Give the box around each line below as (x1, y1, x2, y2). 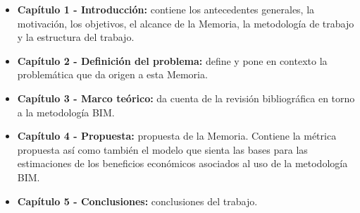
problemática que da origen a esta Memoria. (17, 67, 208, 82)
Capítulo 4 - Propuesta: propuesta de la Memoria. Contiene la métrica (17, 128, 337, 143)
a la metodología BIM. (17, 104, 115, 119)
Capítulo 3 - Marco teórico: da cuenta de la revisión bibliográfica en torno (17, 90, 355, 105)
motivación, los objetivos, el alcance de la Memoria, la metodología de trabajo (17, 16, 354, 30)
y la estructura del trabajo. (17, 30, 135, 44)
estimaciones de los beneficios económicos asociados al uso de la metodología (17, 156, 348, 171)
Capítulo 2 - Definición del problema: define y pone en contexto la (17, 53, 328, 68)
